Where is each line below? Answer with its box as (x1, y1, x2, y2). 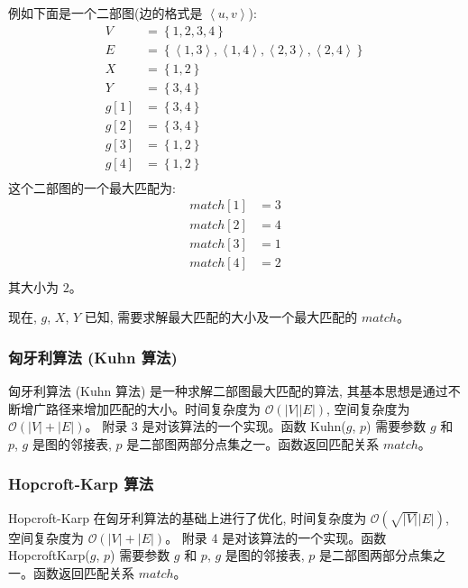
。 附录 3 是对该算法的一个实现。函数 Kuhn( (85, 417, 346, 436)
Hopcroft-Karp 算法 (8, 473, 154, 495)
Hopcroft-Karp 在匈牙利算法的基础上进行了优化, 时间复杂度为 (8, 508, 367, 527)
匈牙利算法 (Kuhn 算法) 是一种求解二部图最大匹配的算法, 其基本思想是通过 (8, 381, 448, 400)
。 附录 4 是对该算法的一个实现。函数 (165, 528, 387, 547)
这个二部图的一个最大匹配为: (8, 178, 176, 197)
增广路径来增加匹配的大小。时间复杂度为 (20, 399, 261, 418)
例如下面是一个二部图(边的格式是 (8, 4, 203, 22)
